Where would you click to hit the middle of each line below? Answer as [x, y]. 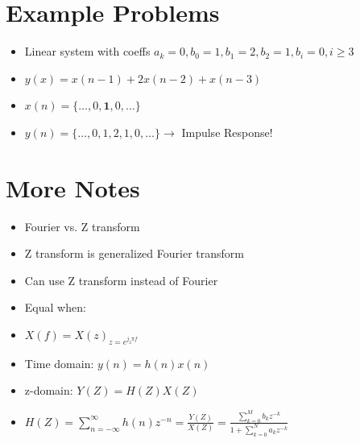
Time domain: [59, 363]
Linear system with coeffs [87, 51]
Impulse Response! [227, 132]
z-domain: [49, 390]
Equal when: [55, 307]
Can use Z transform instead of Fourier [121, 280]
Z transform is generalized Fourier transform [134, 253]
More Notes [73, 187]
